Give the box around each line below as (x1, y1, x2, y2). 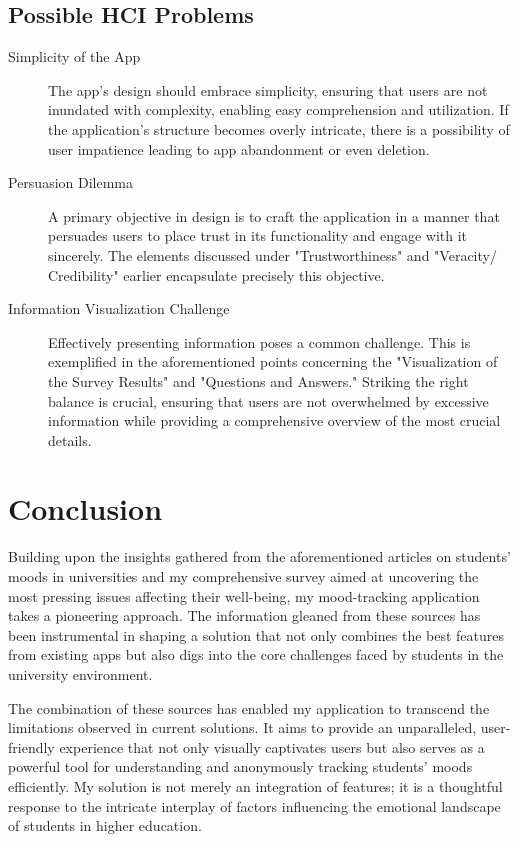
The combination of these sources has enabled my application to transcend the (8, 697, 490, 718)
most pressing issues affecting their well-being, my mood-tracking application (8, 585, 480, 606)
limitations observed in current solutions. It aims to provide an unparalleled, (8, 717, 477, 738)
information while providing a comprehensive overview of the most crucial (48, 410, 501, 431)
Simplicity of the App (8, 46, 141, 67)
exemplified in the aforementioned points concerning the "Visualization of (48, 351, 498, 372)
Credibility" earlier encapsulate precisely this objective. (48, 264, 385, 285)
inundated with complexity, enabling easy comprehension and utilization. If (48, 99, 509, 120)
